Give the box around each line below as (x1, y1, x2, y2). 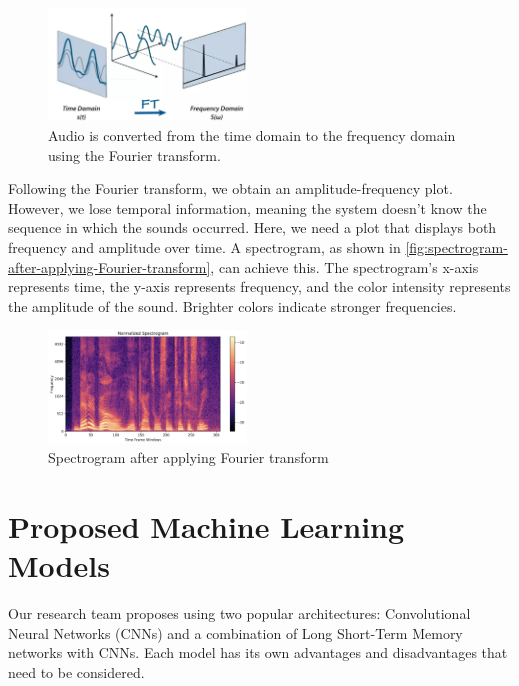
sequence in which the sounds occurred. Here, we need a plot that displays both (8, 217, 497, 238)
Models (8, 544, 110, 585)
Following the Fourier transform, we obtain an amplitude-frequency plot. (8, 178, 453, 199)
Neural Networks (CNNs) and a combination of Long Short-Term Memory (8, 622, 463, 643)
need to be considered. (8, 661, 145, 682)
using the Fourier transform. (48, 144, 221, 165)
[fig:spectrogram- (405, 236, 508, 257)
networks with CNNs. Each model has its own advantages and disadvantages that (8, 642, 508, 663)
